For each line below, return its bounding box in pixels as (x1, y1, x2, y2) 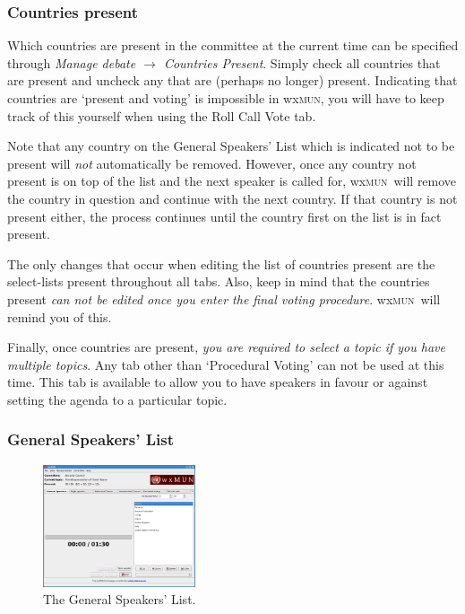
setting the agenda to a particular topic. (7, 390, 228, 408)
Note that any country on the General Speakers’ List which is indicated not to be (7, 136, 455, 155)
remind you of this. (7, 307, 112, 326)
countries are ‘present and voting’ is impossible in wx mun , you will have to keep (7, 89, 444, 107)
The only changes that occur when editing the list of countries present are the (7, 254, 435, 273)
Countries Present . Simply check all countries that (163, 53, 441, 72)
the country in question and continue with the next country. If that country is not (7, 189, 458, 207)
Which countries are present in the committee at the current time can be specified (7, 36, 459, 55)
